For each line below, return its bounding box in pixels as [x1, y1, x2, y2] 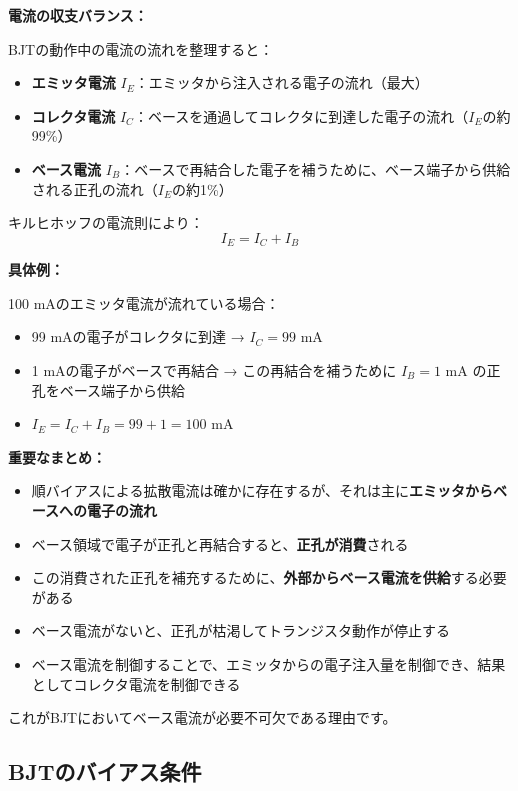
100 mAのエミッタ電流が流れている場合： [8, 292, 280, 313]
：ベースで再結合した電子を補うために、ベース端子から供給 [120, 158, 511, 179]
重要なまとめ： [8, 446, 106, 467]
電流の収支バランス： [8, 5, 148, 25]
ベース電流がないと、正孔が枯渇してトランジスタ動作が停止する [31, 620, 451, 641]
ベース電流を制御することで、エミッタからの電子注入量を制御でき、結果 [31, 653, 506, 674]
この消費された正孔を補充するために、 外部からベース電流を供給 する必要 [31, 567, 507, 588]
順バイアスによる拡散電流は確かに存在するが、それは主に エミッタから [31, 480, 494, 501]
